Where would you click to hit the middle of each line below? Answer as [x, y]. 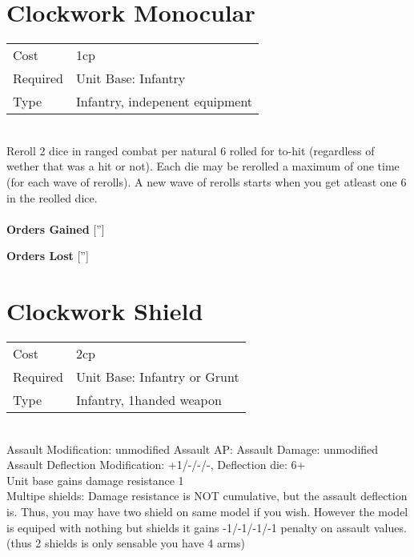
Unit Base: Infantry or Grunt [157, 377]
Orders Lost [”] [48, 256]
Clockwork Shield [105, 311]
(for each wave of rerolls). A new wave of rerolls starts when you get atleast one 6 [207, 181]
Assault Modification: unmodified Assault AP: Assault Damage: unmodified [193, 449]
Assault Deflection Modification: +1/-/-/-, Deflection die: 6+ [156, 465]
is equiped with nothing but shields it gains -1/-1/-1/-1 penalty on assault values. [207, 527]
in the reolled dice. [52, 197]
